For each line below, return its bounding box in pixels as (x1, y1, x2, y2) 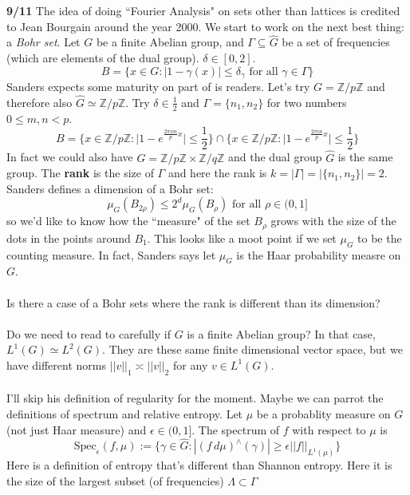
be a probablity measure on (256, 405, 391, 422)
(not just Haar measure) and (6, 421, 147, 438)
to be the (357, 229, 402, 246)
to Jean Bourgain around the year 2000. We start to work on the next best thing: (6, 18, 404, 34)
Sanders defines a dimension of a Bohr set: (6, 180, 214, 196)
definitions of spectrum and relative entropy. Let (6, 405, 243, 422)
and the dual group (227, 148, 322, 165)
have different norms (6, 356, 106, 373)
